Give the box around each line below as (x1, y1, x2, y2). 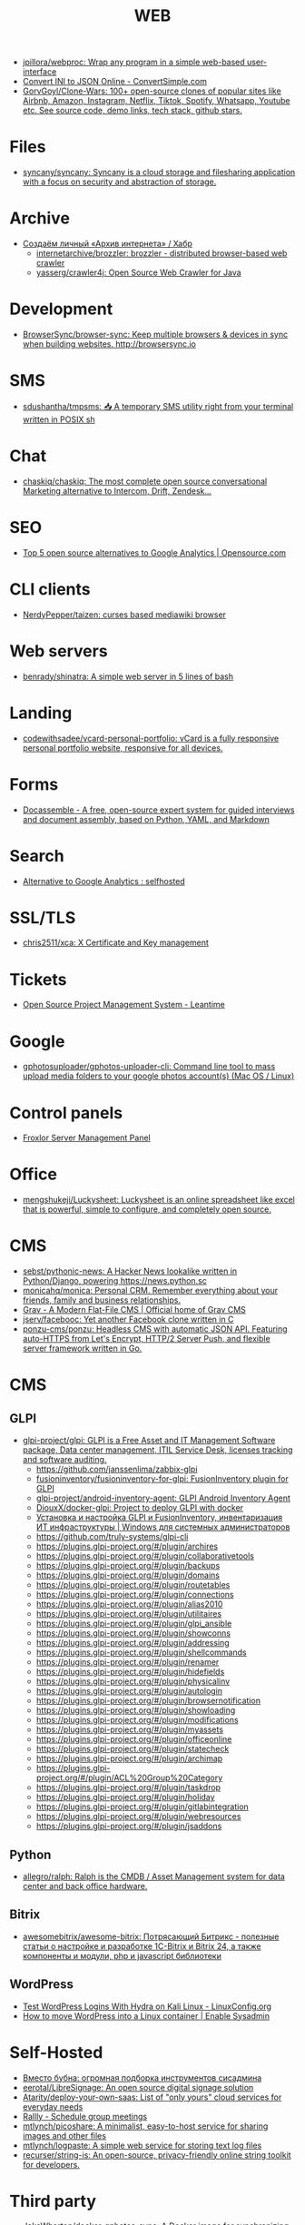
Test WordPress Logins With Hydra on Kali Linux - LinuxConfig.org (22, 2001, 272, 2012)
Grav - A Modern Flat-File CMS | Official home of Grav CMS (22, 1304, 247, 1315)
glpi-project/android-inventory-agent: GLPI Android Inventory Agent (35, 1492, 290, 1503)
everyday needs (22, 2101, 84, 2112)
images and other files (22, 2130, 107, 2141)
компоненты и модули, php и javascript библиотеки (22, 1950, 222, 1961)
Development (9, 299, 113, 320)
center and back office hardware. (22, 1880, 148, 1891)
